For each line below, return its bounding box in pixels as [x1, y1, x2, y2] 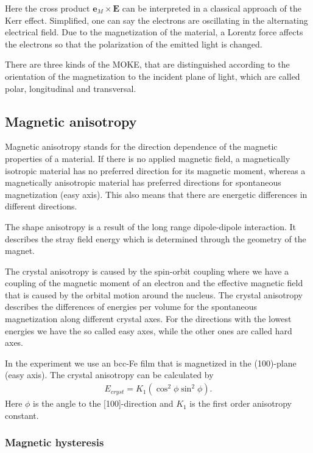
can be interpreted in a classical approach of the [122, 2, 301, 14]
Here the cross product [5, 2, 90, 14]
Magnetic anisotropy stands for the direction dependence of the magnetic [5, 140, 278, 153]
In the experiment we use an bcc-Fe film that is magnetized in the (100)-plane [5, 356, 297, 369]
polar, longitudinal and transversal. [5, 82, 136, 94]
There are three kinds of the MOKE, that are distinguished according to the [5, 58, 290, 71]
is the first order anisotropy [189, 397, 292, 410]
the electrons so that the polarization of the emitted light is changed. [5, 37, 262, 50]
